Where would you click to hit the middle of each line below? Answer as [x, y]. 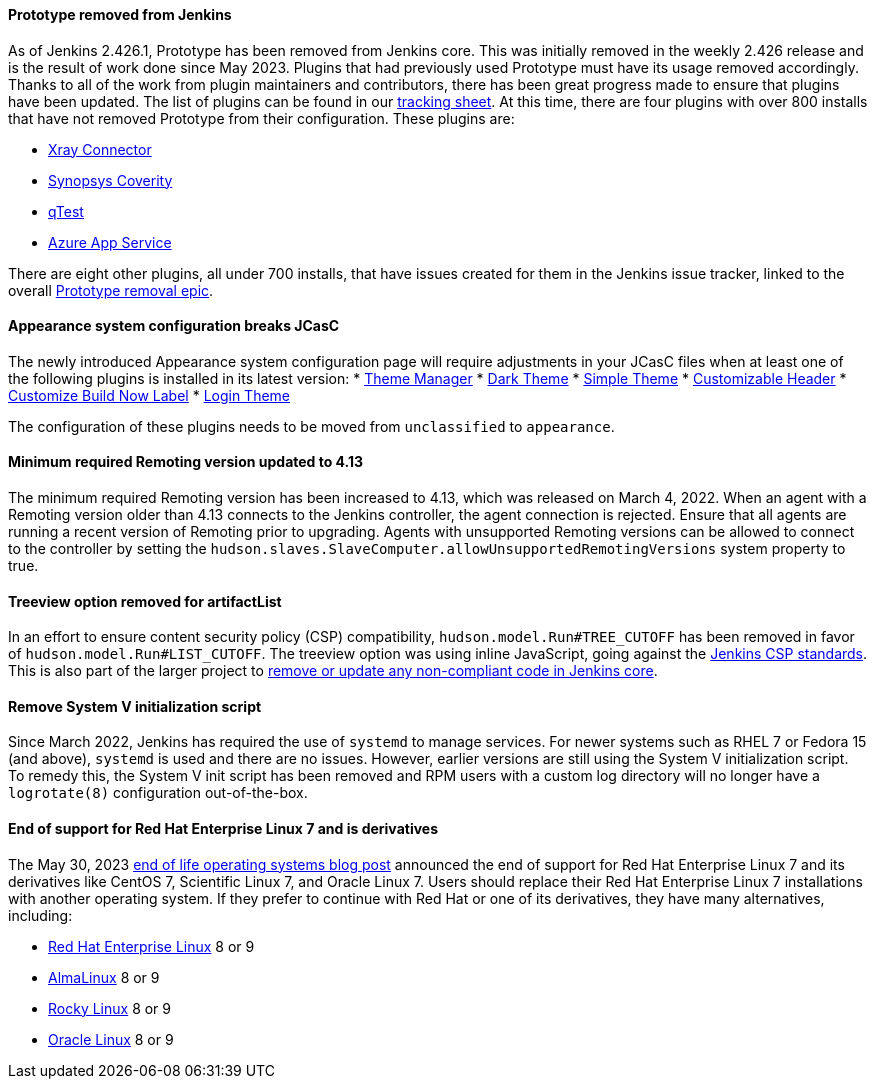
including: [40, 915]
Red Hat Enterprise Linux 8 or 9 [151, 946]
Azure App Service [110, 242]
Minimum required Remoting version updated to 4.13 [186, 462]
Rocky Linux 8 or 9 [110, 1008]
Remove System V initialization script [135, 706]
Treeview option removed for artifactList [145, 601]
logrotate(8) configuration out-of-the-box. [158, 793]
